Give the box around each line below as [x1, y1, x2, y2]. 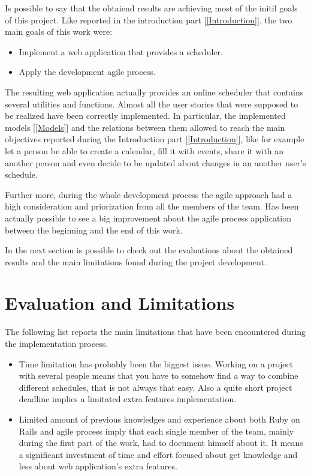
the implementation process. [5, 337, 108, 349]
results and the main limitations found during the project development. [5, 255, 267, 268]
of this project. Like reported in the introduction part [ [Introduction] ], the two [5, 13, 292, 26]
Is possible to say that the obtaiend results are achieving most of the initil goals [5, 2, 298, 14]
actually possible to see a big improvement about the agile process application [5, 211, 292, 224]
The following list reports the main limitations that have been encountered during [5, 325, 306, 338]
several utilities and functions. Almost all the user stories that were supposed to [5, 97, 298, 110]
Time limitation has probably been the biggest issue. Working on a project [19, 357, 294, 370]
